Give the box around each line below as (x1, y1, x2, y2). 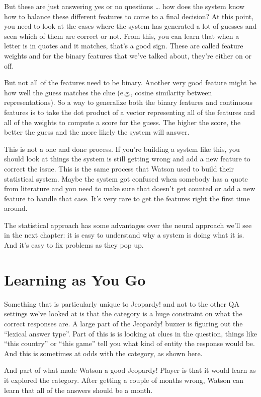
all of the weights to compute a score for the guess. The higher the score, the (4, 117, 241, 127)
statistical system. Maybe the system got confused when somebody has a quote (4, 173, 248, 184)
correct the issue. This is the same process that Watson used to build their (4, 163, 234, 174)
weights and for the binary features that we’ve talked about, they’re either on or (4, 50, 251, 61)
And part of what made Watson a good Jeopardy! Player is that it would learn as (4, 365, 256, 375)
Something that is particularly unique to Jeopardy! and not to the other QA (4, 298, 239, 309)
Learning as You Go (4, 269, 146, 290)
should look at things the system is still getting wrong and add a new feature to (4, 153, 250, 164)
